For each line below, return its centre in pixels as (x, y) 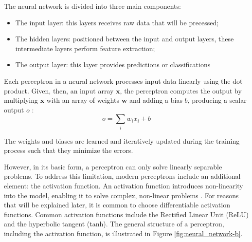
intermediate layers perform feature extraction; (85, 48)
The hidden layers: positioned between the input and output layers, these (125, 39)
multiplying (21, 100)
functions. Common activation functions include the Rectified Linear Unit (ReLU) (126, 214)
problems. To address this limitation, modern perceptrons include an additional (122, 176)
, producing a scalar (217, 100)
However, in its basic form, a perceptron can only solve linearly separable (113, 166)
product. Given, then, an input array (59, 90)
